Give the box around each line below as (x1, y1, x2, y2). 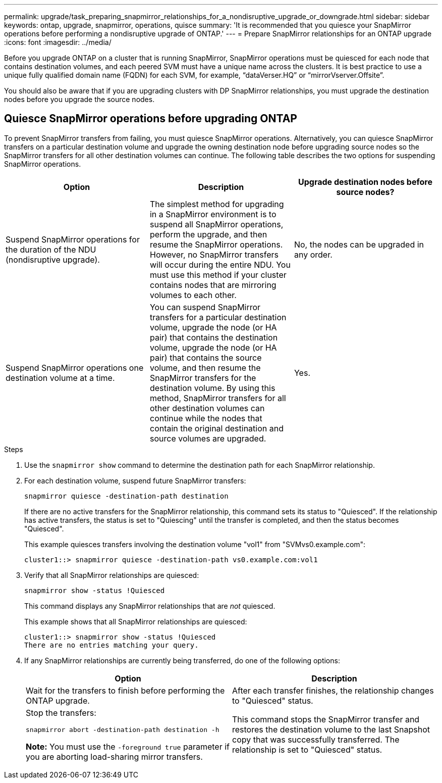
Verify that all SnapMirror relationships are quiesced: (24, 570, 199, 579)
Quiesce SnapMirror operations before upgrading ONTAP (4, 112, 297, 125)
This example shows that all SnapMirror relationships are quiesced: (24, 617, 247, 626)
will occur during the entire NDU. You (149, 259, 291, 270)
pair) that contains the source (149, 352, 262, 363)
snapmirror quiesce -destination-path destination (24, 492, 229, 500)
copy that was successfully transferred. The (232, 735, 400, 745)
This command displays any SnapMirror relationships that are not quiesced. (24, 601, 275, 610)
